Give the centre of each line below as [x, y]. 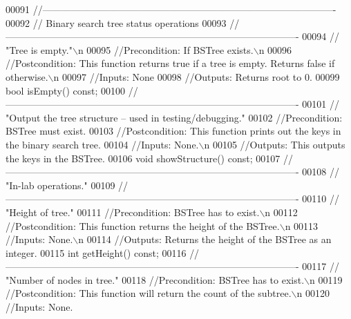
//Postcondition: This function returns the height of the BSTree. [143, 225]
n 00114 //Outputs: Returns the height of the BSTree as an [205, 239]
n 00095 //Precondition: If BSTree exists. [165, 49]
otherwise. [27, 76]
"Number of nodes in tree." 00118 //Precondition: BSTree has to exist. [155, 279]
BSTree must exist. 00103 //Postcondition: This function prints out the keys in [173, 131]
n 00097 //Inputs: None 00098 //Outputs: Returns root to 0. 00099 [197, 76]
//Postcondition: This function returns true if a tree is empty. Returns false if [170, 63]
